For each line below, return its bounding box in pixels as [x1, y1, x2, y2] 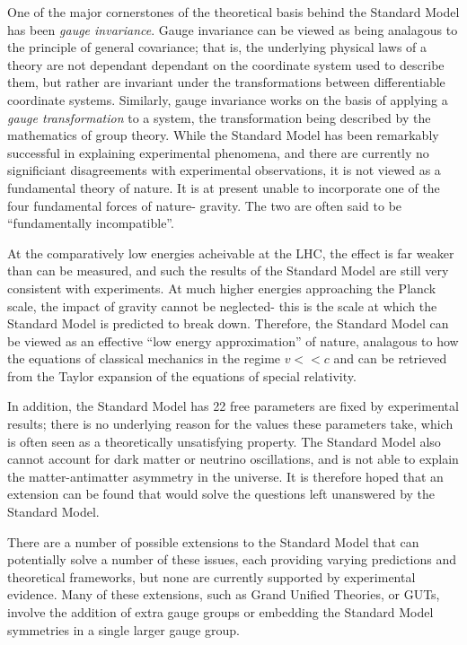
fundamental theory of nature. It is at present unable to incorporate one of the [7, 178, 440, 196]
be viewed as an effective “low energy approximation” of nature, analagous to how [7, 331, 459, 350]
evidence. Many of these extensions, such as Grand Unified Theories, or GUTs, [7, 585, 440, 604]
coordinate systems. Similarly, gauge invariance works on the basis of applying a [7, 90, 448, 109]
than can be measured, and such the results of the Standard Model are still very [7, 261, 449, 280]
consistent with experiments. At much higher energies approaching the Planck [7, 278, 436, 297]
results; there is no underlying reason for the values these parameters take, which [7, 414, 454, 433]
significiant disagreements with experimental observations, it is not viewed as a [7, 161, 441, 179]
